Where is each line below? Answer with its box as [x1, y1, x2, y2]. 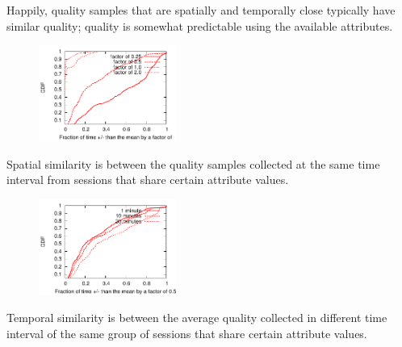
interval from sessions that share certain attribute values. [6, 171, 289, 188]
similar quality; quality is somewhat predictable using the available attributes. [6, 17, 393, 34]
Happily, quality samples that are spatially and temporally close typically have [6, 2, 396, 18]
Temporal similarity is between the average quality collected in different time [6, 309, 387, 326]
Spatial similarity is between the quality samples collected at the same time [6, 155, 380, 172]
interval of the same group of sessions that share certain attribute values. [6, 325, 367, 342]
